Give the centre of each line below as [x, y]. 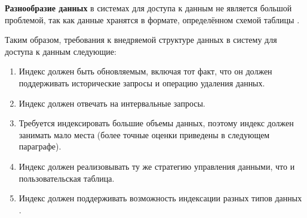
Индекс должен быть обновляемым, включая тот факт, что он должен [145, 71]
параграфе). [40, 146]
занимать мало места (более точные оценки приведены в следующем [144, 134]
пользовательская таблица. [67, 178]
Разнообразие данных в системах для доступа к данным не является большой [148, 8]
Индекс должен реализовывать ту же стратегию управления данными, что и [157, 166]
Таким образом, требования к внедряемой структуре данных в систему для [141, 40]
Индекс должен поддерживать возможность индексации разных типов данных [160, 198]
